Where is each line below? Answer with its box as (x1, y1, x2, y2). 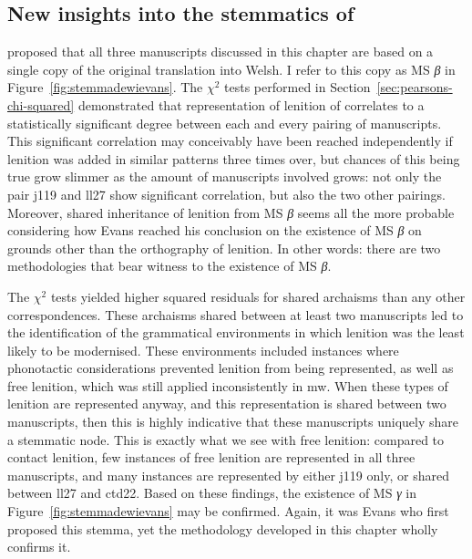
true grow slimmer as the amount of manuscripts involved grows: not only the (7, 167, 442, 186)
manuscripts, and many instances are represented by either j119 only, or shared (7, 465, 449, 484)
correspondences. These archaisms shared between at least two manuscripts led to (7, 305, 464, 324)
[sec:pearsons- (376, 78, 453, 97)
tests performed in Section (224, 78, 371, 97)
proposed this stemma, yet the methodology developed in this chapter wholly (7, 519, 438, 538)
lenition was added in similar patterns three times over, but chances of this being (7, 149, 460, 168)
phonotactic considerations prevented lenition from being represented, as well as (7, 358, 454, 378)
